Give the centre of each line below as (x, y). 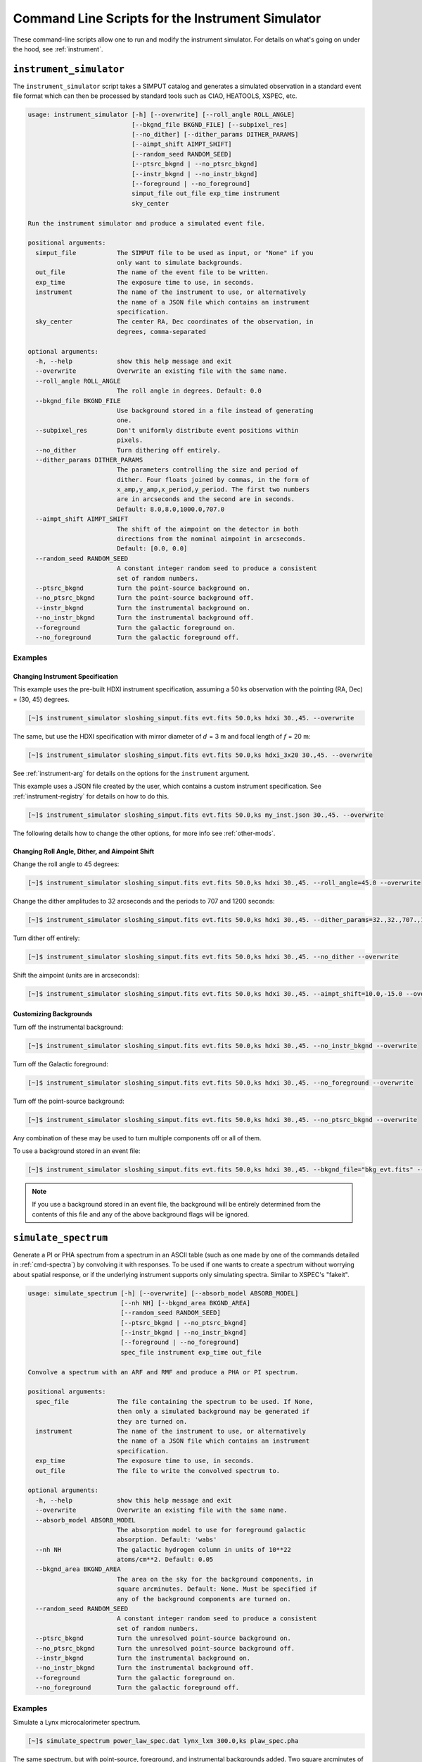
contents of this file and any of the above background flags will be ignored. (141, 1214)
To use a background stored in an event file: (77, 1151)
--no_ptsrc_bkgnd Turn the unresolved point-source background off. (165, 1648)
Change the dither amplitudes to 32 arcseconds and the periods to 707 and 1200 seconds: (144, 901)
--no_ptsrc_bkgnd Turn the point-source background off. (145, 598)
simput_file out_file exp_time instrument (206, 193)
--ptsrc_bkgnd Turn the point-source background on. (143, 588)
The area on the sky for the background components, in (215, 1579)
